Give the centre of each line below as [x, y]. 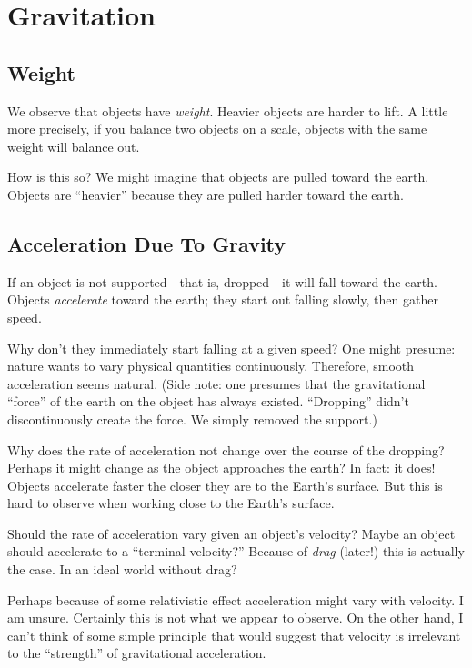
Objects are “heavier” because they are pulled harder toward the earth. [206, 194]
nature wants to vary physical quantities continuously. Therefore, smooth [211, 366]
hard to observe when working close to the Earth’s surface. [171, 503]
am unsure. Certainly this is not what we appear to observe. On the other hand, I [236, 618]
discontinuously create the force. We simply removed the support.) [192, 419]
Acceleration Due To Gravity [147, 243]
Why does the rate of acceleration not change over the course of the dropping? [226, 449]
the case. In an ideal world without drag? [122, 569]
